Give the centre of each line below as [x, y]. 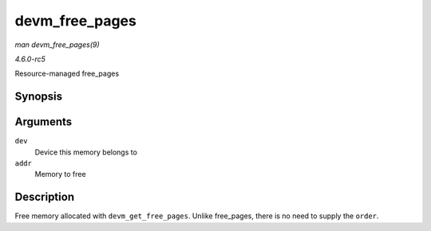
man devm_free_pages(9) [57, 45]
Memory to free [61, 174]
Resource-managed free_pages [67, 74]
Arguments [43, 122]
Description [45, 197]
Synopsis [39, 97]
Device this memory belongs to [86, 152]
